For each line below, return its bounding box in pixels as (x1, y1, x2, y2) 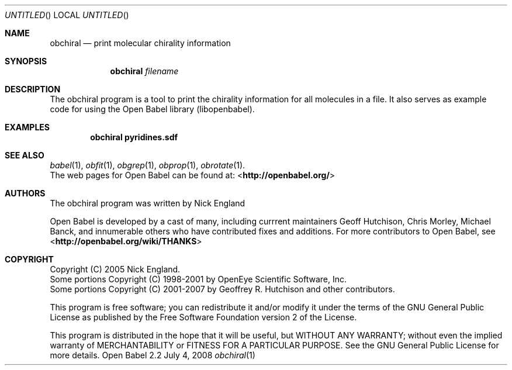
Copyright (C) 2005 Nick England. (50, 264, 181, 274)
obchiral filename (110, 66, 179, 76)
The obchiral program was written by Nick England (50, 198, 245, 208)
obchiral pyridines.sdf (90, 132, 178, 142)
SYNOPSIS (5, 56, 47, 66)
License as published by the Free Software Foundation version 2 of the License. (50, 312, 357, 322)
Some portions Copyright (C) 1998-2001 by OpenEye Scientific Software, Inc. (50, 274, 347, 284)
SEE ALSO (5, 150, 44, 160)
